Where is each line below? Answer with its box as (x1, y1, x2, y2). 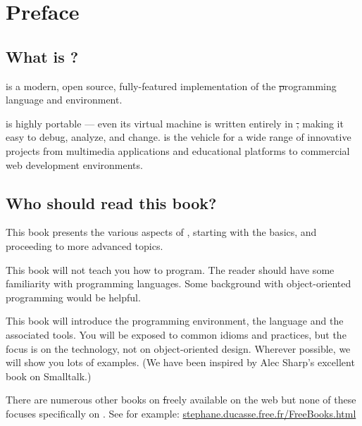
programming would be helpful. (6, 289, 141, 304)
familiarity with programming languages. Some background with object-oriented (6, 276, 351, 291)
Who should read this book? (6, 192, 217, 213)
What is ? (6, 45, 79, 67)
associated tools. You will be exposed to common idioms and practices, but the (6, 327, 347, 342)
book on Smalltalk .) (6, 368, 92, 383)
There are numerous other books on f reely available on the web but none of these (6, 392, 356, 407)
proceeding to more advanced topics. (6, 238, 163, 253)
